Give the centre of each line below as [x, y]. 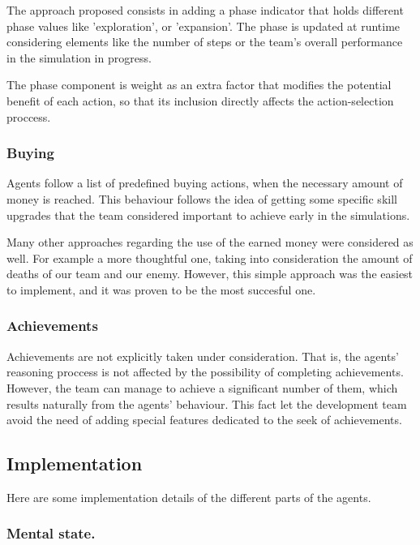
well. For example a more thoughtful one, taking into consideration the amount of [210, 257]
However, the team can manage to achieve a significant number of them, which [202, 387]
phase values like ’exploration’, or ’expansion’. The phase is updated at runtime [204, 26]
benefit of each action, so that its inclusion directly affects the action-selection [200, 100]
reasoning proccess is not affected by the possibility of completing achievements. [205, 372]
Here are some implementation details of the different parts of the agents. [189, 497]
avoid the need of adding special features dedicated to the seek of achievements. [204, 420]
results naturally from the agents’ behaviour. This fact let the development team [207, 403]
